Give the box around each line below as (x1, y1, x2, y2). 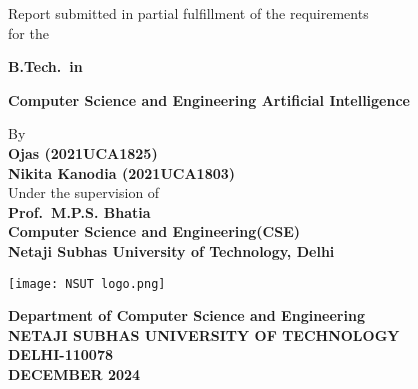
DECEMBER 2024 (8, 363, 141, 384)
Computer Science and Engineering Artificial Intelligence (8, 89, 410, 110)
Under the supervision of (8, 182, 160, 203)
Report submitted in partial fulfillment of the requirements (8, 3, 369, 23)
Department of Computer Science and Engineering (8, 305, 365, 326)
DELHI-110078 (8, 344, 113, 365)
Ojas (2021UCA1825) (8, 142, 158, 163)
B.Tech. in (8, 56, 83, 77)
